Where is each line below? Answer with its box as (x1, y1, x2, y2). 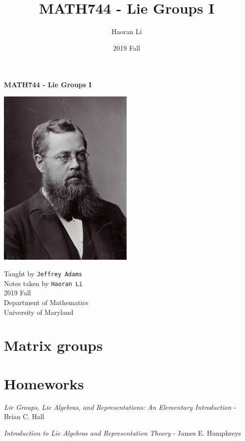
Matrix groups (4, 335, 103, 355)
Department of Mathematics (4, 297, 88, 307)
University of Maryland (4, 307, 74, 317)
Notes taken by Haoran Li (4, 278, 83, 288)
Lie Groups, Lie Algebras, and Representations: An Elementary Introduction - (4, 402, 236, 412)
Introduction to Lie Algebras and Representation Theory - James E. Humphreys (4, 427, 241, 438)
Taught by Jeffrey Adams (4, 268, 82, 279)
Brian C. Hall (4, 411, 44, 422)
